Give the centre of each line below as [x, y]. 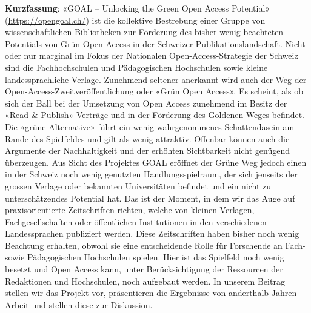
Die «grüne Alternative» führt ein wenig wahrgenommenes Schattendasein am [150, 126]
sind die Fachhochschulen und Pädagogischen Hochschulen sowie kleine [136, 67]
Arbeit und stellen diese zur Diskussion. [79, 304]
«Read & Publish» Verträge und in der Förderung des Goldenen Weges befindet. [155, 115]
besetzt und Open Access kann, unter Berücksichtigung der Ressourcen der [144, 269]
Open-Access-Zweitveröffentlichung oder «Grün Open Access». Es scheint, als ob [154, 91]
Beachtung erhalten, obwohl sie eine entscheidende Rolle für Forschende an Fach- [155, 245]
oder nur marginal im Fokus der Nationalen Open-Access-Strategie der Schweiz [152, 55]
